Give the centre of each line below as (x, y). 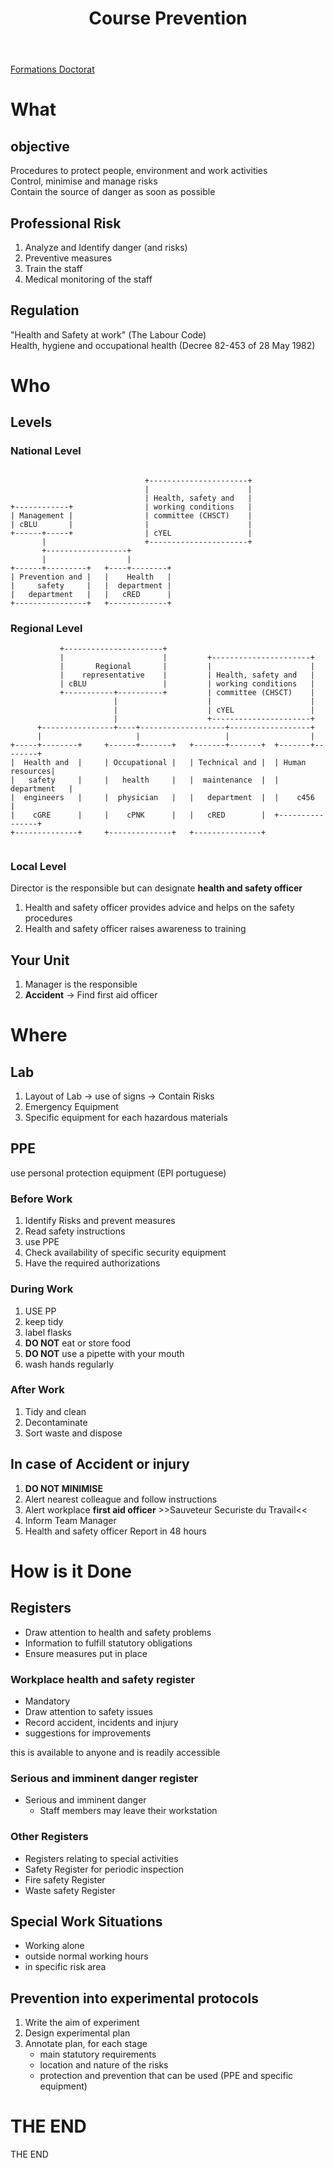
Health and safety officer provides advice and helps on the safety (159, 908)
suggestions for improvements (88, 1733)
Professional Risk (66, 223)
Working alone (54, 1946)
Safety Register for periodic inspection (104, 1869)
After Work (37, 1390)
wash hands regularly (69, 1364)
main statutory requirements (98, 2054)
